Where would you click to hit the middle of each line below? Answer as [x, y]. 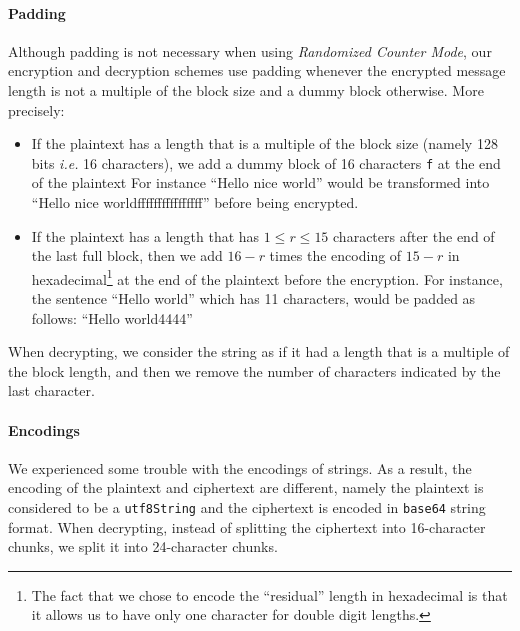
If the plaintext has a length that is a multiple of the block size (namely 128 [264, 143]
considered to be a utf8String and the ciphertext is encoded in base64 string [247, 507]
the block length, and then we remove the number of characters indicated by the [254, 370]
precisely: [36, 109]
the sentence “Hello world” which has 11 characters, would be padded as [253, 298]
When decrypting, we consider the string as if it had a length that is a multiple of [259, 351]
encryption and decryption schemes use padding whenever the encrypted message [257, 70]
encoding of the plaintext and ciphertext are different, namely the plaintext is [246, 487]
